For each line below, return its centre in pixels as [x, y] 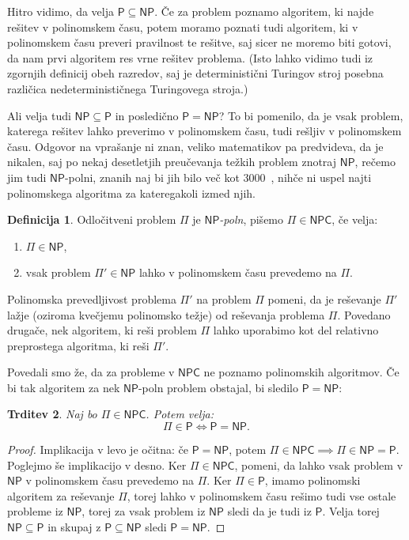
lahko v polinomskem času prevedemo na [238, 272]
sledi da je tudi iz [269, 511]
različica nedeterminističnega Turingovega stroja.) [128, 88]
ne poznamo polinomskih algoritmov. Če [301, 372]
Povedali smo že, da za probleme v [91, 372]
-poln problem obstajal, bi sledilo [218, 387]
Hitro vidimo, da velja [61, 11]
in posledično [147, 115]
